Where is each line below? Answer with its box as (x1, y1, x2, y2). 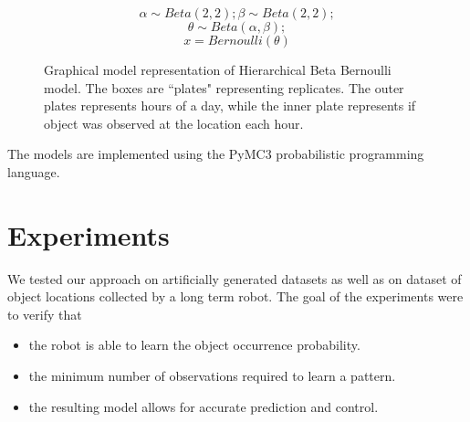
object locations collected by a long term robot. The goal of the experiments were (7, 287, 464, 306)
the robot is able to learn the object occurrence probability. (28, 335, 360, 354)
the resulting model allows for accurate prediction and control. (28, 396, 379, 416)
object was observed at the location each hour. (44, 113, 304, 132)
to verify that (7, 304, 82, 323)
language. (7, 162, 60, 181)
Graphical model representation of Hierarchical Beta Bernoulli (44, 60, 392, 79)
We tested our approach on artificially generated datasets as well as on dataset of (7, 269, 462, 288)
